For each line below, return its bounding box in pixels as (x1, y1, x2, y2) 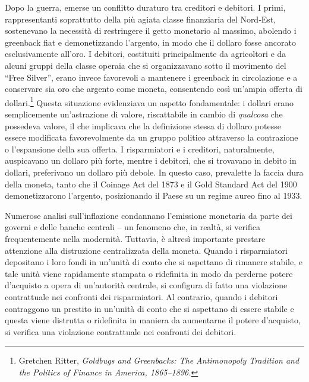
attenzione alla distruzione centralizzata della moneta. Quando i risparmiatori (5, 244, 288, 256)
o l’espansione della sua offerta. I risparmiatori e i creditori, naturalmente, (5, 142, 275, 155)
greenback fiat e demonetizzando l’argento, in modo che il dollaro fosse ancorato (5, 36, 296, 48)
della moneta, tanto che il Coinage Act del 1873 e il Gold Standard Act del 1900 (5, 177, 297, 190)
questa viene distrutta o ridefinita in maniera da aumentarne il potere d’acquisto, (5, 314, 301, 326)
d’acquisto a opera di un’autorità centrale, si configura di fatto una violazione (5, 279, 288, 291)
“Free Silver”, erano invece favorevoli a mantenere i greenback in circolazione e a (5, 71, 298, 83)
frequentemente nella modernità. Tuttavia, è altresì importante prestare (5, 232, 266, 244)
